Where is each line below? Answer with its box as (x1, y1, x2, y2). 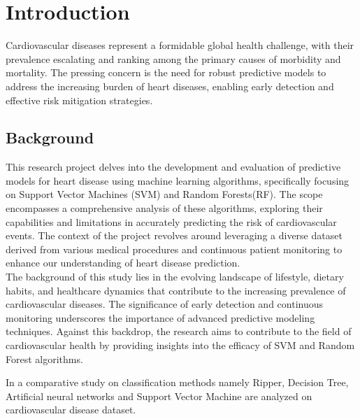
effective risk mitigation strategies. (6, 92, 153, 107)
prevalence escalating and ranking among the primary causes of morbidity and (6, 51, 341, 66)
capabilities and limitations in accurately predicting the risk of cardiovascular (6, 214, 337, 229)
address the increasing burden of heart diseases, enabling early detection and (6, 78, 334, 93)
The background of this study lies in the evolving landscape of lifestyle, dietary (6, 269, 344, 284)
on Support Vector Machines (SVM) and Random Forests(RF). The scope (6, 187, 323, 201)
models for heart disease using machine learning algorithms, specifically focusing (6, 173, 350, 187)
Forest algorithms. (6, 351, 83, 366)
